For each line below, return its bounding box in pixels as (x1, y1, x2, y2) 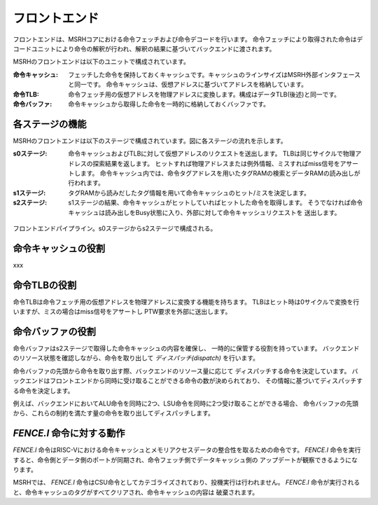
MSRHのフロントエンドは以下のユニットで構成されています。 (13, 57, 190, 66)
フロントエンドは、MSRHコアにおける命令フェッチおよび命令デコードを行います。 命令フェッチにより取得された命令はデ (13, 35, 363, 43)
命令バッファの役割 (13, 326, 96, 338)
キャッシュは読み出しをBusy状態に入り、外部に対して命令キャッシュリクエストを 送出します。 (68, 208, 341, 216)
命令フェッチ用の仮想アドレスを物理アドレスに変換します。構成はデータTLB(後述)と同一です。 (68, 90, 341, 98)
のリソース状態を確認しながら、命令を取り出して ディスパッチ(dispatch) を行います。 (13, 354, 259, 362)
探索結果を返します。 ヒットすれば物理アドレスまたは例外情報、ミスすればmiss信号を (92, 159, 340, 167)
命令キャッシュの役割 (13, 242, 105, 254)
